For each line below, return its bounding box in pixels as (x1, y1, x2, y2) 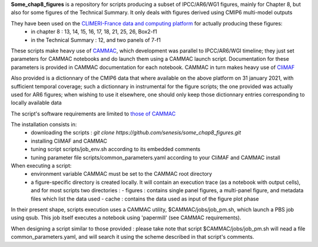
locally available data (11, 99, 62, 106)
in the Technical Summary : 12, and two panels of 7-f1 (31, 36, 161, 44)
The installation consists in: (11, 121, 77, 128)
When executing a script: (11, 162, 72, 169)
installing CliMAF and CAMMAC (31, 137, 107, 144)
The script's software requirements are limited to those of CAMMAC (11, 110, 176, 117)
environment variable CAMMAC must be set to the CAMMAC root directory (31, 170, 212, 177)
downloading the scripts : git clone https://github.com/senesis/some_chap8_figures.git (31, 129, 241, 136)
